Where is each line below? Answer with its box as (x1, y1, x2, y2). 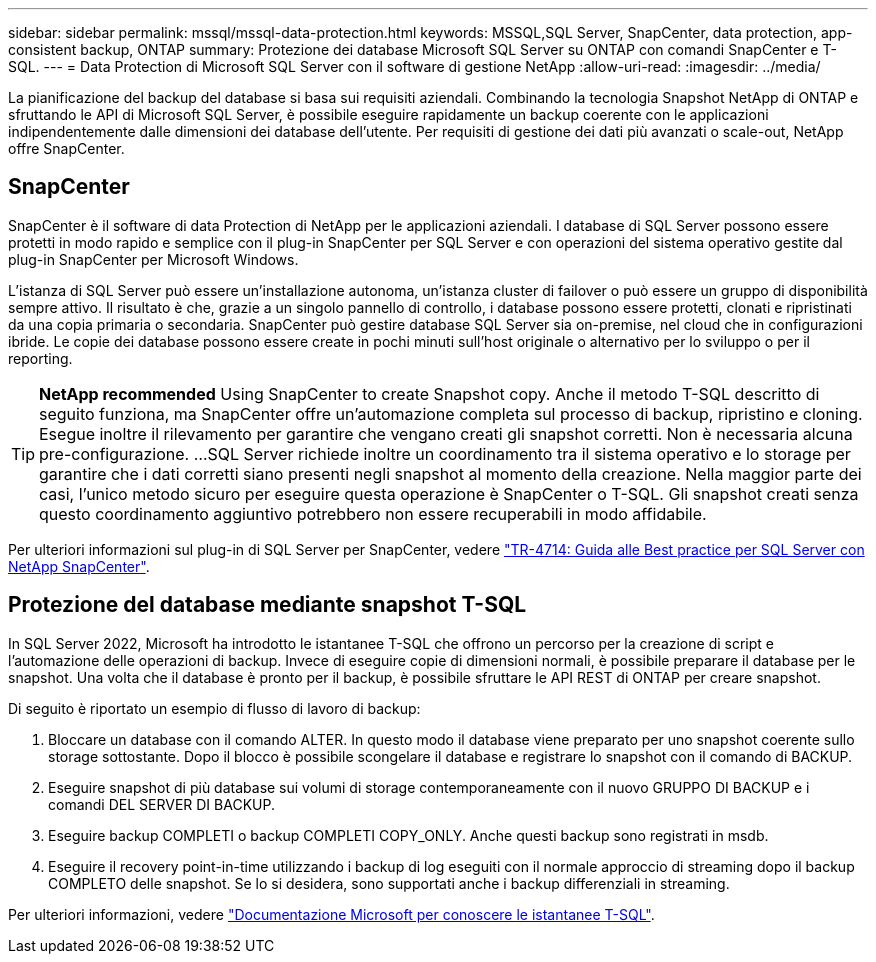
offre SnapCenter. (8, 140, 125, 157)
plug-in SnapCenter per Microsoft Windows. (8, 250, 299, 268)
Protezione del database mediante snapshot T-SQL (8, 592, 527, 618)
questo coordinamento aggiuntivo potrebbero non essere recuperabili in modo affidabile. (39, 503, 707, 524)
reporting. (8, 349, 73, 367)
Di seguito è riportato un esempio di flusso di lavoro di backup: (8, 699, 421, 717)
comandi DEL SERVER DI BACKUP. (48, 795, 275, 813)
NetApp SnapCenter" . (8, 557, 150, 575)
